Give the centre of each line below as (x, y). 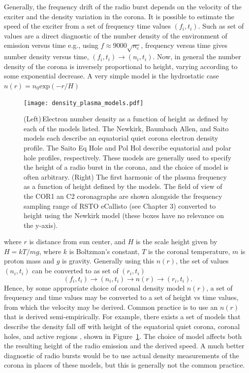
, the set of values (202, 261)
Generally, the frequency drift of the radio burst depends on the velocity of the (123, 6)
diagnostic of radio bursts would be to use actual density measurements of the (122, 355)
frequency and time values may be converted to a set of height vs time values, (121, 297)
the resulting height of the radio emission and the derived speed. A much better (124, 346)
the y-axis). (41, 225)
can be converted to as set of (75, 271)
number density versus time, (47, 56)
